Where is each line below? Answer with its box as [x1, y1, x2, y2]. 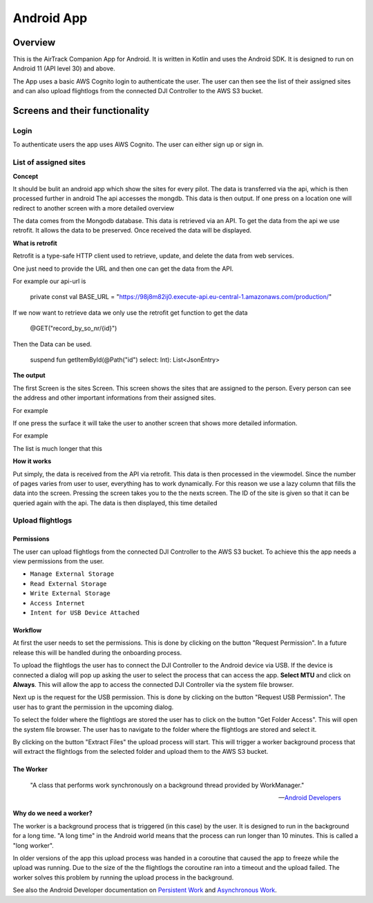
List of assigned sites [12, 157, 86, 167]
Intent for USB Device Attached [30, 608, 140, 616]
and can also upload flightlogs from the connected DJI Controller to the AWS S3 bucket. [12, 87, 263, 95]
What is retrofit [12, 239, 58, 247]
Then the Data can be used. [12, 340, 93, 348]
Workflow [12, 625, 42, 634]
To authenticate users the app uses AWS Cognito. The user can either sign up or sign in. [12, 140, 264, 148]
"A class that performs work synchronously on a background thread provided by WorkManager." [30, 781, 305, 789]
